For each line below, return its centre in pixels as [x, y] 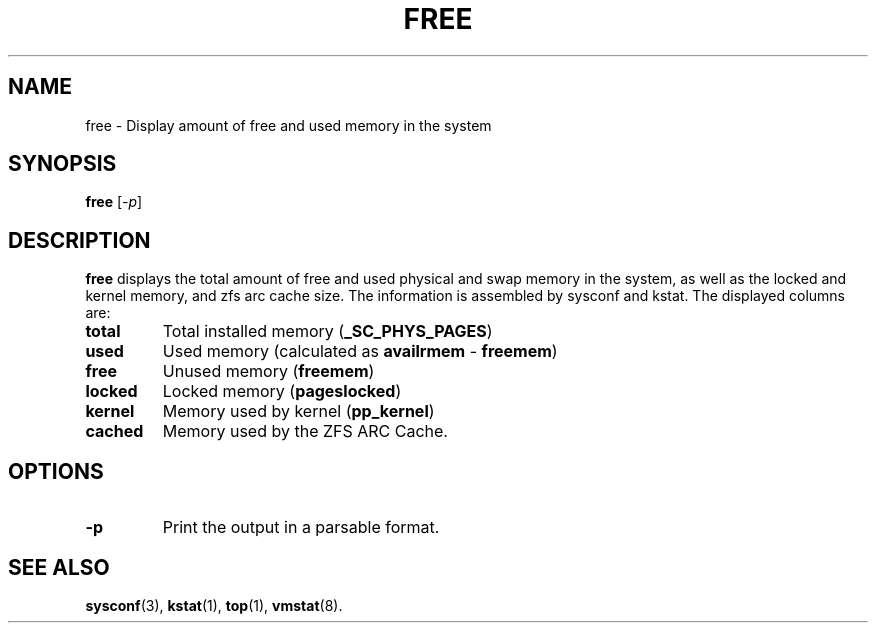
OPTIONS [56, 471]
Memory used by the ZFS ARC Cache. [305, 431]
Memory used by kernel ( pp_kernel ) [298, 411]
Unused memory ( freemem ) [268, 371]
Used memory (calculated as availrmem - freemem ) [360, 351]
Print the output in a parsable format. [301, 527]
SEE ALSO [59, 567]
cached [114, 431]
